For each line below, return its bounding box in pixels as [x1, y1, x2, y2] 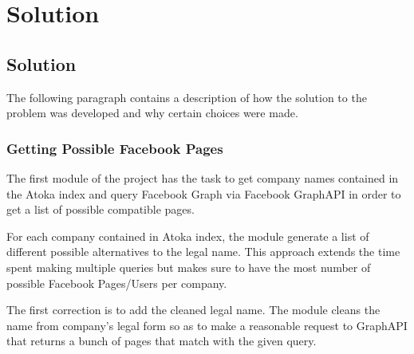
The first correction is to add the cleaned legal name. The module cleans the [6, 301, 380, 318]
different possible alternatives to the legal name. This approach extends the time [6, 243, 400, 260]
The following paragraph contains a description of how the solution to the [6, 88, 367, 105]
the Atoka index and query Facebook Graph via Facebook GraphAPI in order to [6, 185, 401, 202]
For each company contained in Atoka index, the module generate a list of [6, 227, 369, 244]
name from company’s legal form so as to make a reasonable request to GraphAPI [6, 317, 408, 333]
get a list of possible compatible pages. [6, 201, 195, 218]
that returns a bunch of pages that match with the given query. [6, 332, 317, 349]
